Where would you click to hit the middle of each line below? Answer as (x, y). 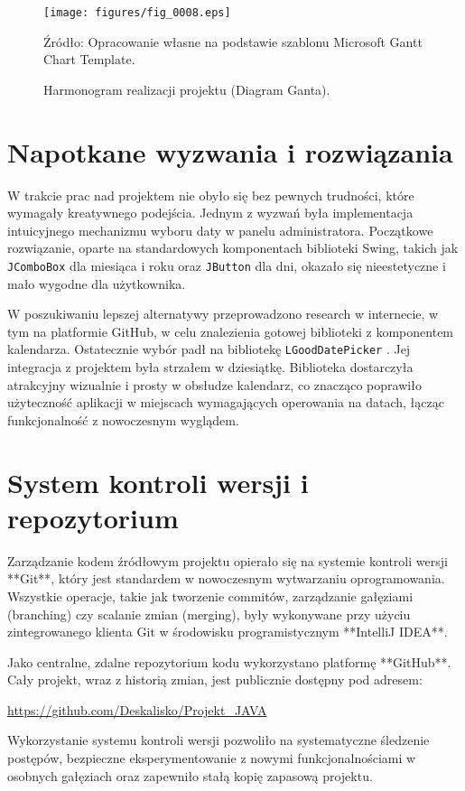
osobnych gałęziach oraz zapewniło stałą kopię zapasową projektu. (190, 775)
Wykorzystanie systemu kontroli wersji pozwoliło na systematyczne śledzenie (219, 740)
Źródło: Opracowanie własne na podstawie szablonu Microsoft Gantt (233, 41)
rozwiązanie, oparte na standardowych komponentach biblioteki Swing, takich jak (233, 248)
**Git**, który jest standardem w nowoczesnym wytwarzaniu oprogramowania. (226, 578)
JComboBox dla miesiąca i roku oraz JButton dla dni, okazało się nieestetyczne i (227, 265)
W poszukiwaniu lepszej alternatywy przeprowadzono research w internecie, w (223, 314)
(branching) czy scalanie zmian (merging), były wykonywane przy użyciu (209, 614)
